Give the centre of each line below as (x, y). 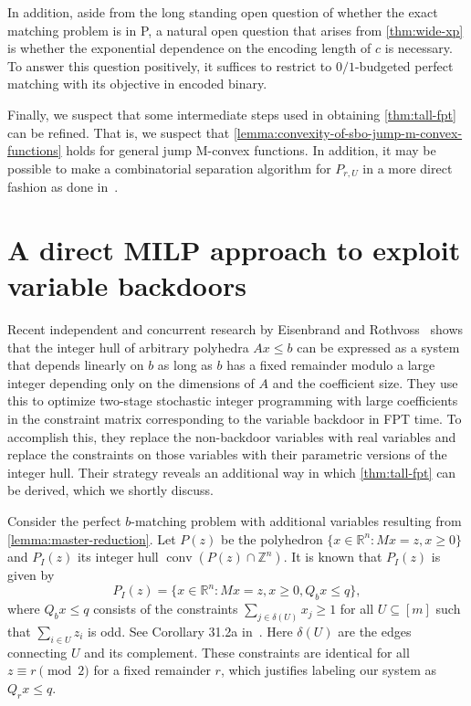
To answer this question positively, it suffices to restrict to (170, 65)
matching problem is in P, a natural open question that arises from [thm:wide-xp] (235, 30)
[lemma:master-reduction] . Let (92, 538)
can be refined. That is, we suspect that (119, 132)
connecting (37, 652)
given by (31, 575)
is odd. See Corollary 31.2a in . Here (190, 631)
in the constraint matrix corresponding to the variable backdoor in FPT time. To (235, 419)
